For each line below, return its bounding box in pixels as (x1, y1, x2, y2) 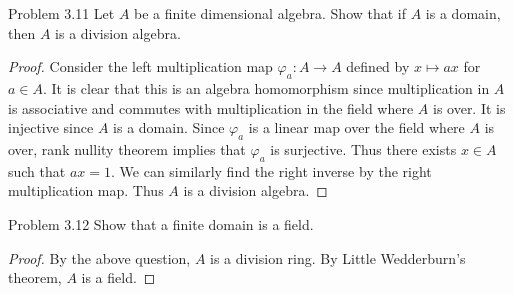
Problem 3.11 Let (8, 3, 115, 23)
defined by (346, 56, 410, 77)
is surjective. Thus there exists (270, 138, 457, 159)
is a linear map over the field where (248, 117, 465, 138)
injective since (8, 117, 94, 138)
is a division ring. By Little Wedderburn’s (210, 247, 466, 268)
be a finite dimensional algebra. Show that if (134, 3, 407, 23)
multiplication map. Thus (8, 180, 164, 201)
